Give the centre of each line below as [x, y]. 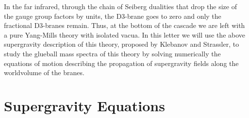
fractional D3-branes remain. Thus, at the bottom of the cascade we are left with [124, 25]
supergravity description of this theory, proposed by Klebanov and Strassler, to [122, 44]
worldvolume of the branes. [44, 72]
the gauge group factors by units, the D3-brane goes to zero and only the [113, 16]
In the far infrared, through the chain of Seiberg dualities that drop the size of [120, 6]
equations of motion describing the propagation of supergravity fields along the [121, 63]
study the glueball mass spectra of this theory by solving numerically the [112, 53]
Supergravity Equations [84, 105]
